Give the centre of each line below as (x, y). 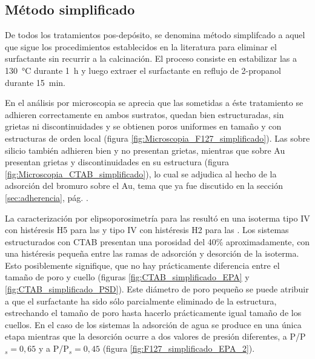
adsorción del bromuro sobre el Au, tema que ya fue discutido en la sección (144, 186)
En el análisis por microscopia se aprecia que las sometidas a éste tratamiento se (154, 103)
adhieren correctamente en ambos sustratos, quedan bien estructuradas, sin (144, 114)
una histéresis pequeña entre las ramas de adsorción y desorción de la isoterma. (152, 253)
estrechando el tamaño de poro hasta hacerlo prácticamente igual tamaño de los (153, 313)
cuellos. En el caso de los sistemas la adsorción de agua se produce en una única (153, 324)
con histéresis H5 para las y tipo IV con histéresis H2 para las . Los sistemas (147, 230)
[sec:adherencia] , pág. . (47, 197)
